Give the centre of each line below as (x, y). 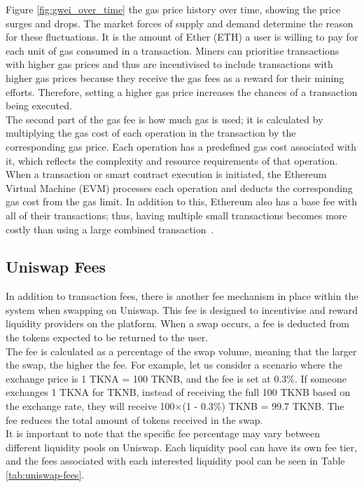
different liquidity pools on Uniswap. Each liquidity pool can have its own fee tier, (182, 447)
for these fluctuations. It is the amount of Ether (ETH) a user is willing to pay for (182, 37)
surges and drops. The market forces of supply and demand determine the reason (180, 23)
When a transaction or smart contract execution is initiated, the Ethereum (166, 174)
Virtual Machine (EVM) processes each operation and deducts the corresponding (179, 187)
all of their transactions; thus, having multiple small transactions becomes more (176, 215)
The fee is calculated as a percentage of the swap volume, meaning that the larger (181, 351)
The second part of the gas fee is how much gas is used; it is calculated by (164, 119)
